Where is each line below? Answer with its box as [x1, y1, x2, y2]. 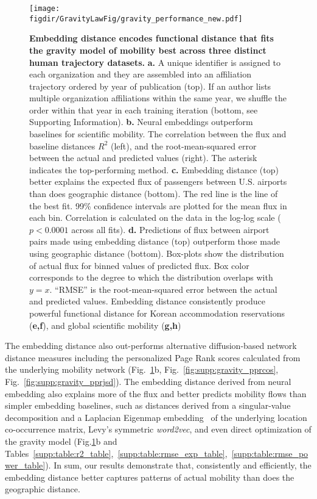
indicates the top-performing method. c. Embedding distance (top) [29, 163, 279, 176]
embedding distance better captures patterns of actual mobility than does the [5, 470, 294, 483]
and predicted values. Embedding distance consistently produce [29, 295, 265, 307]
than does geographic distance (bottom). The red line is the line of [29, 187, 278, 200]
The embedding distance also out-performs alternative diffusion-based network [5, 339, 297, 352]
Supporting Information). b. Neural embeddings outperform [29, 115, 253, 128]
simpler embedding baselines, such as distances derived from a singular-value [5, 399, 291, 412]
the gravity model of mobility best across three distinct [29, 43, 266, 56]
